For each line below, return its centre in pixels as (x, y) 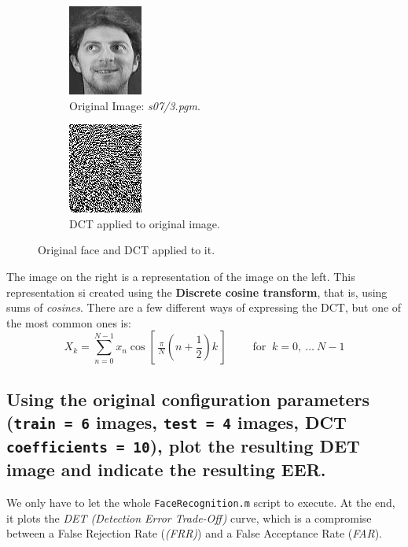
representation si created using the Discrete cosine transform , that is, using (197, 292)
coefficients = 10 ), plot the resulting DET (183, 446)
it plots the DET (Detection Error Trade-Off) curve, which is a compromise (189, 517)
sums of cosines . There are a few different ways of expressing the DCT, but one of (204, 307)
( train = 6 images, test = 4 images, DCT (176, 422)
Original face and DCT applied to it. (127, 250)
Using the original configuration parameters (188, 399)
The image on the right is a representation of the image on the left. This (181, 276)
